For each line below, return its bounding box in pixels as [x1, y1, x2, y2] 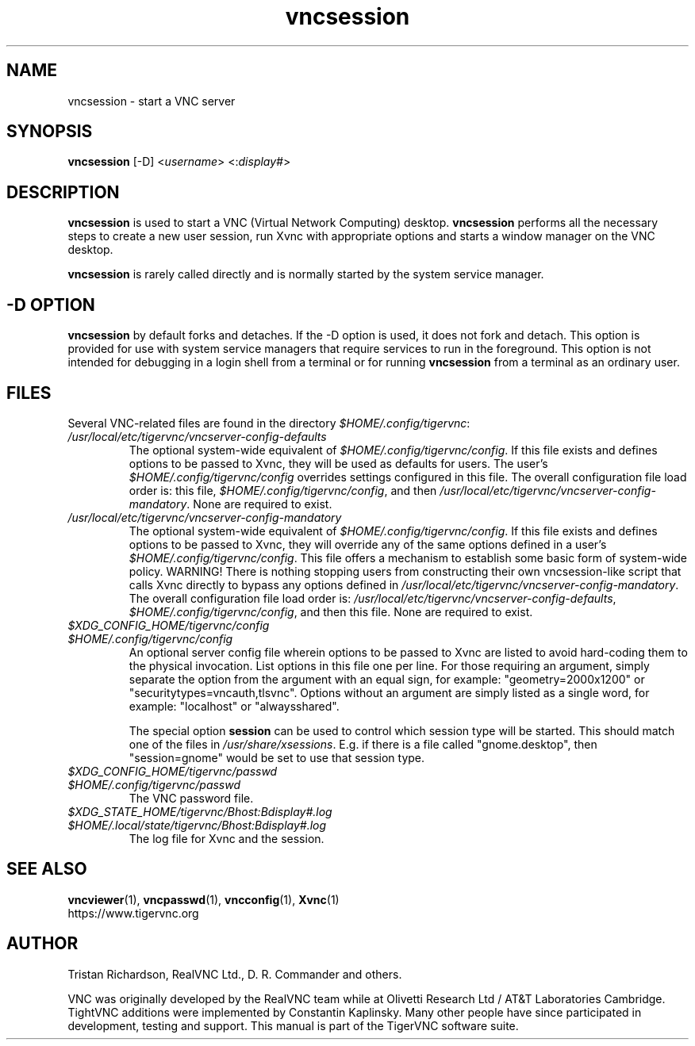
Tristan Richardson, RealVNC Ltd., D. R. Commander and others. [67, 967, 402, 981]
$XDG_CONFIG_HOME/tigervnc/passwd [67, 764, 278, 778]
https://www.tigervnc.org [67, 906, 199, 920]
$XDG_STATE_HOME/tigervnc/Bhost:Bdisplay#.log [67, 804, 332, 818]
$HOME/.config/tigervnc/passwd [67, 777, 241, 791]
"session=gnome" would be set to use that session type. [129, 750, 425, 764]
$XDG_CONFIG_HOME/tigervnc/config [67, 618, 270, 632]
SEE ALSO [6, 859, 87, 879]
